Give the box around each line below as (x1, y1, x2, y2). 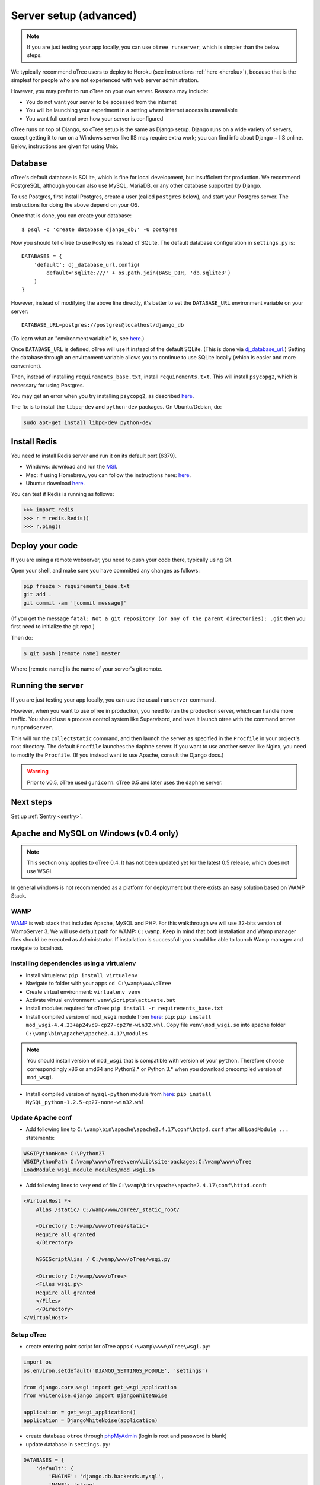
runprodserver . (11, 723, 53, 731)
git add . (23, 591, 52, 598)
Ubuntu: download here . (25, 480, 85, 486)
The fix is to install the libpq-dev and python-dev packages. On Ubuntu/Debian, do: (11, 403, 222, 410)
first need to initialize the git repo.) (11, 623, 95, 630)
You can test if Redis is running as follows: (11, 491, 114, 498)
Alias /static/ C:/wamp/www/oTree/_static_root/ (36, 1206, 180, 1213)
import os (23, 1359, 52, 1366)
